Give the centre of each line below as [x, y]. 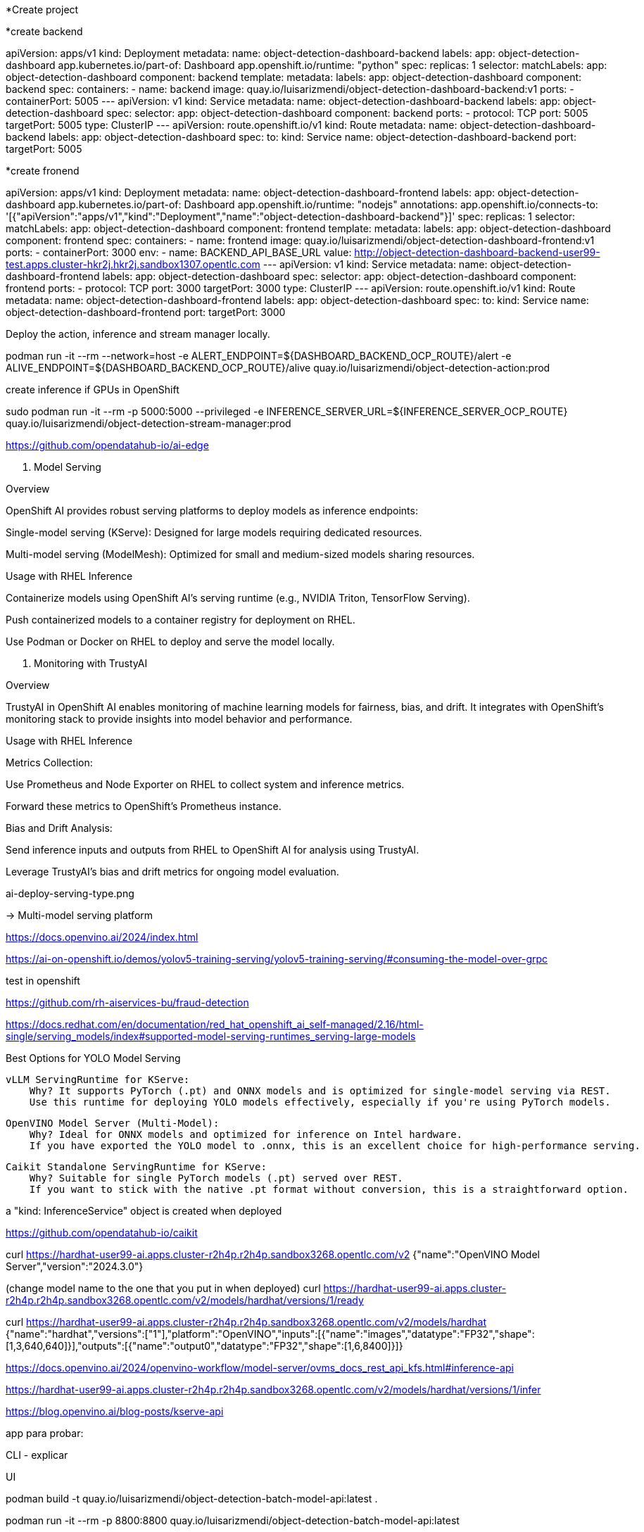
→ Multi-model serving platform [80, 915]
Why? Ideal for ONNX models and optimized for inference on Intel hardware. [246, 1134]
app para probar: [45, 1433]
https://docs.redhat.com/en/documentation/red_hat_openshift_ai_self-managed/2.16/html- [215, 1024]
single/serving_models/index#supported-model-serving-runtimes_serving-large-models [211, 1036]
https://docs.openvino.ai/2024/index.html [102, 937]
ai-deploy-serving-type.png [70, 893]
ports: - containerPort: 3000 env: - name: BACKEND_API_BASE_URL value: [179, 252]
